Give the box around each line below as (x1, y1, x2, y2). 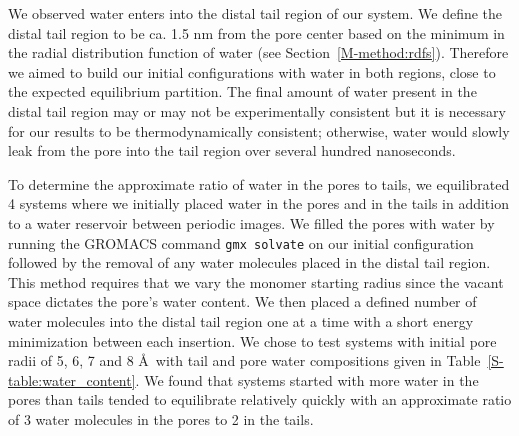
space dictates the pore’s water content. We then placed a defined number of (8, 291, 477, 312)
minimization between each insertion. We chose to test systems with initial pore (8, 330, 497, 351)
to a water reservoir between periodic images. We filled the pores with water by (8, 212, 495, 233)
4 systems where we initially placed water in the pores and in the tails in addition (8, 193, 509, 214)
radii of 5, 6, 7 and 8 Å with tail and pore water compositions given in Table (8, 350, 481, 371)
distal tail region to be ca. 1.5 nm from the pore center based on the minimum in (8, 22, 505, 43)
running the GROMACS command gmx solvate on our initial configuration (8, 232, 474, 253)
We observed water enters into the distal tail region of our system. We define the (8, 3, 503, 23)
